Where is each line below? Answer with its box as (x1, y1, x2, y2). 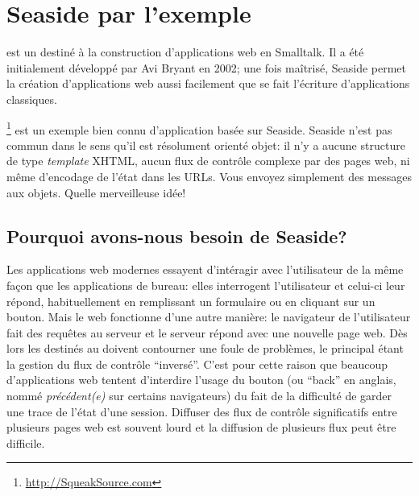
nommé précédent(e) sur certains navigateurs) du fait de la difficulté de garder (6, 387, 392, 404)
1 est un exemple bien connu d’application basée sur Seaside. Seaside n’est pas (6, 118, 392, 138)
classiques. (6, 90, 57, 107)
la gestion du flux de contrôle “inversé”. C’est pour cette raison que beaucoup (6, 355, 388, 372)
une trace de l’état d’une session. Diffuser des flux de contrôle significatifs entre (6, 403, 397, 420)
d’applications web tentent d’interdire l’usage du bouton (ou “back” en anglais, (6, 371, 396, 388)
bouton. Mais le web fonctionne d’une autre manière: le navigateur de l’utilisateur (6, 308, 411, 325)
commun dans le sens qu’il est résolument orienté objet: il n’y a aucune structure (6, 136, 405, 153)
